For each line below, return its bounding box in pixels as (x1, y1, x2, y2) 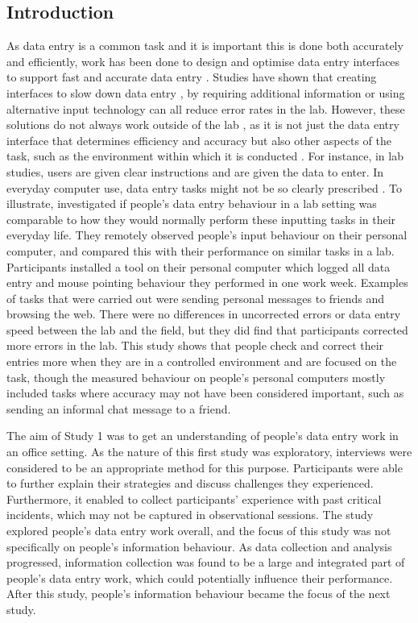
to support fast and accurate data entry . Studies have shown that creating (6, 69, 377, 85)
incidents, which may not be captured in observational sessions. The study (6, 506, 374, 523)
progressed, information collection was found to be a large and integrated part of (6, 554, 405, 571)
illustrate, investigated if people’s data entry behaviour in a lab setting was (6, 195, 377, 212)
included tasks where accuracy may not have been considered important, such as (6, 384, 404, 401)
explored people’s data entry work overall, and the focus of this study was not (6, 522, 391, 539)
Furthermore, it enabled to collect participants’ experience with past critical (6, 490, 382, 507)
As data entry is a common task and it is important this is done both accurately (6, 37, 404, 54)
